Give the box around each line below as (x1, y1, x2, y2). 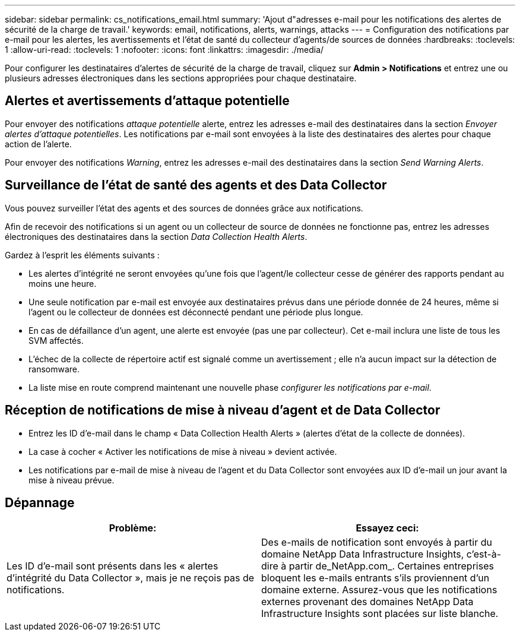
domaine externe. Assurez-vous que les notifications (261, 584, 497, 596)
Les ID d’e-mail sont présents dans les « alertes (7, 560, 218, 572)
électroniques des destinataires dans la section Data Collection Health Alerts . (5, 231, 307, 242)
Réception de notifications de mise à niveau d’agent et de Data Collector (5, 403, 440, 418)
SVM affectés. (28, 335, 84, 346)
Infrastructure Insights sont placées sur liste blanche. (261, 607, 499, 620)
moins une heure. (28, 278, 97, 289)
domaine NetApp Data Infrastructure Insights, (261, 548, 464, 561)
